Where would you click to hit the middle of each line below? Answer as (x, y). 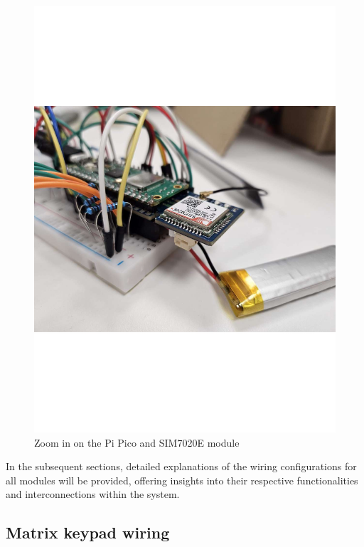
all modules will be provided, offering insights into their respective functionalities (182, 480)
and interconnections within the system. (93, 494)
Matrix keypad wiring (88, 532)
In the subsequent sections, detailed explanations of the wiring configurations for (181, 466)
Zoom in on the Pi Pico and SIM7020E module (137, 442)
